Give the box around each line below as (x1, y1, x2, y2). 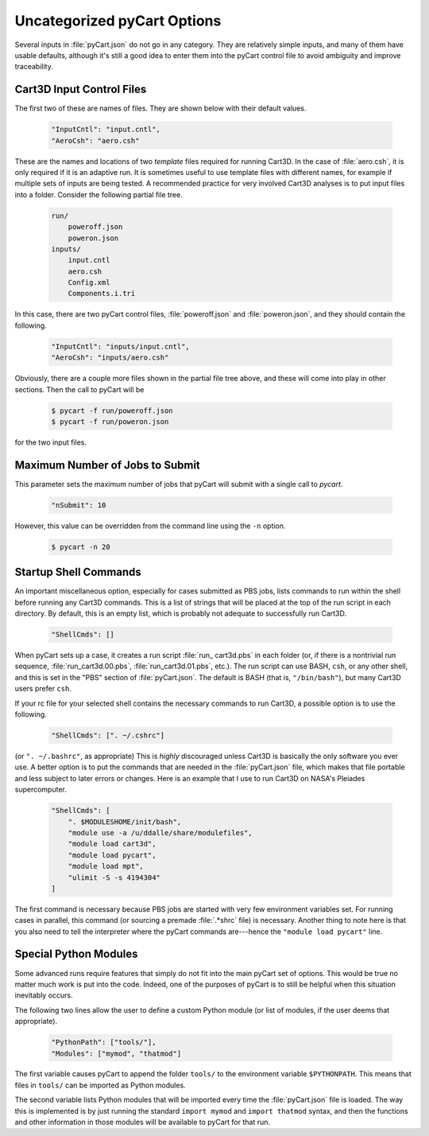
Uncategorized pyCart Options (14, 12, 222, 29)
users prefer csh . (14, 684, 71, 694)
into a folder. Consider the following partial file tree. (14, 189, 183, 199)
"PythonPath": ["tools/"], (51, 1038, 157, 1047)
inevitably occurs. (14, 990, 73, 1000)
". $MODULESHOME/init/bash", (68, 817, 182, 827)
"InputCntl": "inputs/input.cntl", (51, 342, 190, 351)
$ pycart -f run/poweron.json (51, 417, 169, 426)
